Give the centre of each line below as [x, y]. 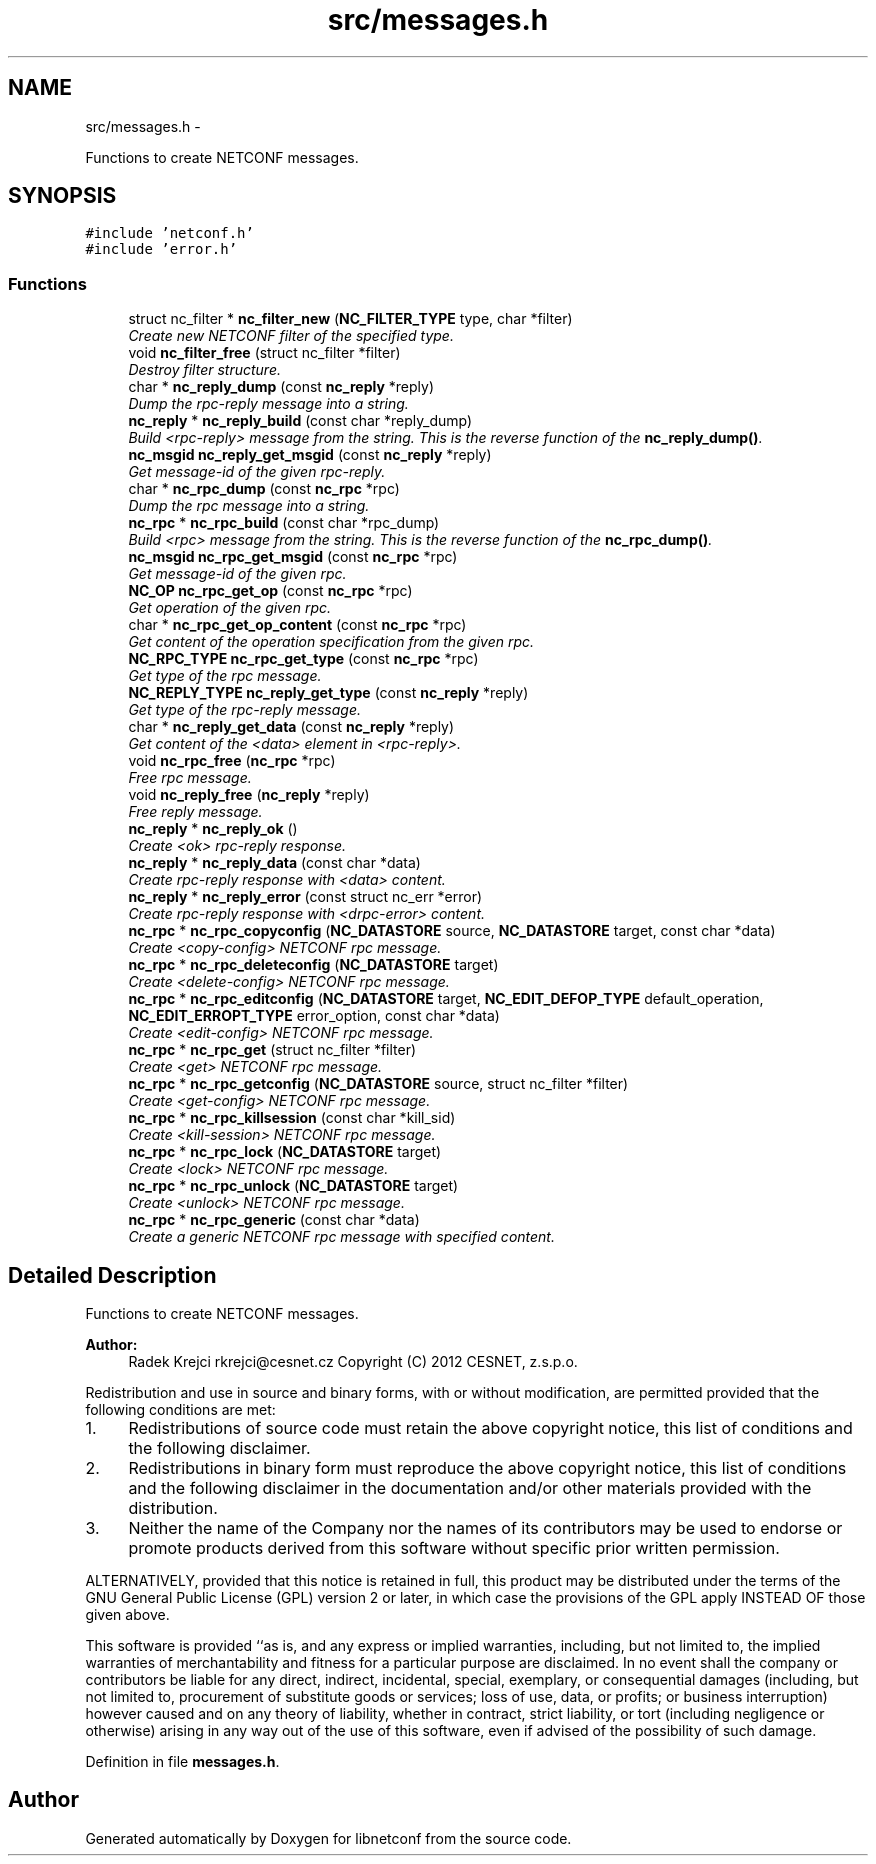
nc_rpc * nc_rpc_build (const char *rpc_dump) [284, 523]
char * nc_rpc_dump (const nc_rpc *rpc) [264, 489]
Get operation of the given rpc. [230, 608]
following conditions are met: [180, 1410]
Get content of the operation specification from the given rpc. [331, 642]
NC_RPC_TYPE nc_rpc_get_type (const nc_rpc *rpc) [303, 659]
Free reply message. [195, 812]
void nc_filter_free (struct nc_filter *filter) [264, 353]
